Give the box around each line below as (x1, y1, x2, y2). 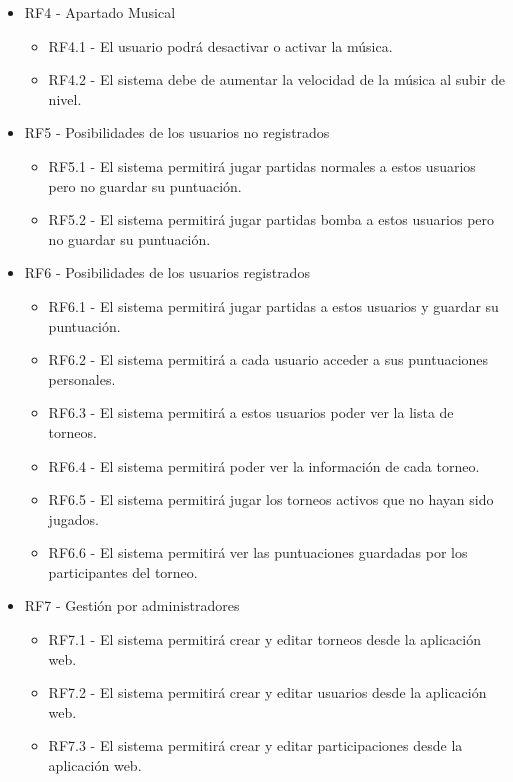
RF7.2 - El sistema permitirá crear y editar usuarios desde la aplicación (48, 682, 487, 703)
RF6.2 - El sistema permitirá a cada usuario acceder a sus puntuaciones (48, 349, 489, 370)
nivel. (48, 88, 82, 109)
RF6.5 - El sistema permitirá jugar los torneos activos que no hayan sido (48, 489, 494, 510)
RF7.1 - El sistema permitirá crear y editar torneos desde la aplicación (48, 629, 481, 650)
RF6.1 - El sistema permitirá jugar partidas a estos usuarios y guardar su (48, 295, 499, 316)
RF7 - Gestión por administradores (24, 595, 240, 616)
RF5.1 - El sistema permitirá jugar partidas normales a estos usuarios (48, 155, 476, 176)
